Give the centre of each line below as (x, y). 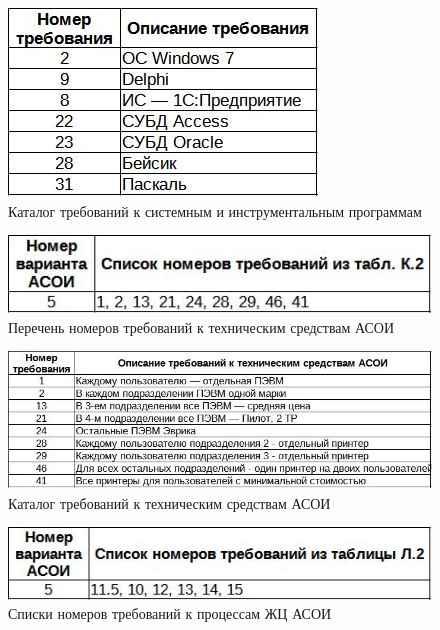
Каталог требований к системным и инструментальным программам (215, 210)
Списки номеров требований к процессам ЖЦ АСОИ (170, 613)
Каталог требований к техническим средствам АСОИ (169, 502)
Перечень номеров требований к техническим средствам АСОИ (201, 326)
